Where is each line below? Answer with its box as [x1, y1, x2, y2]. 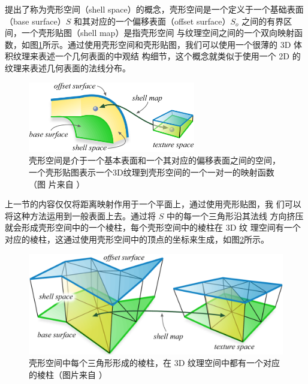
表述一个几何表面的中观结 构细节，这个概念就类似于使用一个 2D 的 [38, 50, 301, 62]
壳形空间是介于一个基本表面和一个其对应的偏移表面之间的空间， [29, 154, 280, 167]
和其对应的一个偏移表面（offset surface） [73, 14, 231, 27]
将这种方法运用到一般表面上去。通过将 [5, 209, 156, 222]
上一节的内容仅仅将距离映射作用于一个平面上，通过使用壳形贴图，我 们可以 [5, 198, 301, 210]
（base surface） [5, 14, 66, 27]
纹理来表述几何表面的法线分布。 [5, 61, 131, 74]
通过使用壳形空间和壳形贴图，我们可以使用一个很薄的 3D [67, 38, 291, 50]
